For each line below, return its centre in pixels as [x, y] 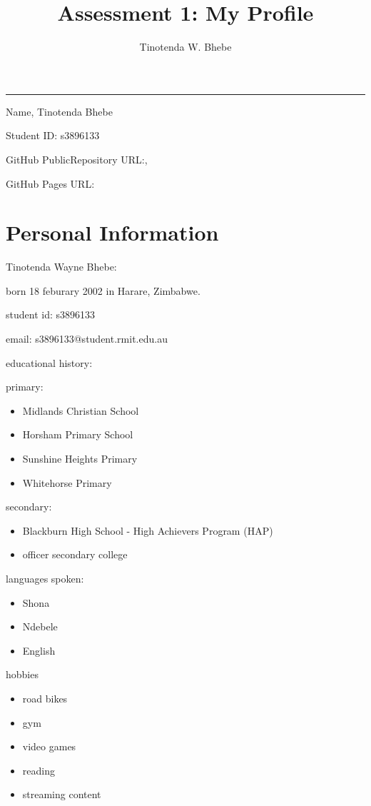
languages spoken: [45, 578]
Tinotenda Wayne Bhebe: [61, 267]
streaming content [62, 794]
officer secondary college [75, 554]
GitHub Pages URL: [50, 183]
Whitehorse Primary [67, 482]
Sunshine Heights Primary [80, 458]
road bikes [45, 698]
